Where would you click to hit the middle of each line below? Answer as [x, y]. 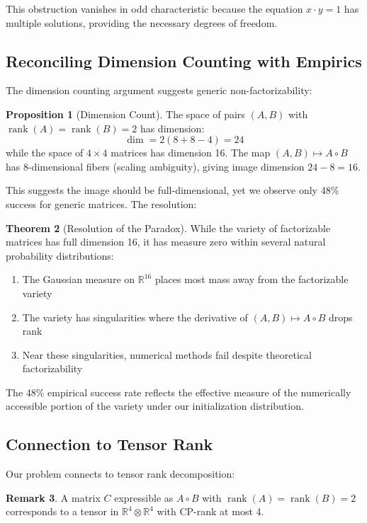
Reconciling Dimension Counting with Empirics [184, 61]
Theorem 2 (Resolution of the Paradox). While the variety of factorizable [168, 228]
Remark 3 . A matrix [53, 497]
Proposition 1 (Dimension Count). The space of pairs [125, 114]
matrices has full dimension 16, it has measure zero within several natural [166, 242]
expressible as [144, 497]
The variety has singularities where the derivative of [135, 317]
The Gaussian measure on [79, 279]
